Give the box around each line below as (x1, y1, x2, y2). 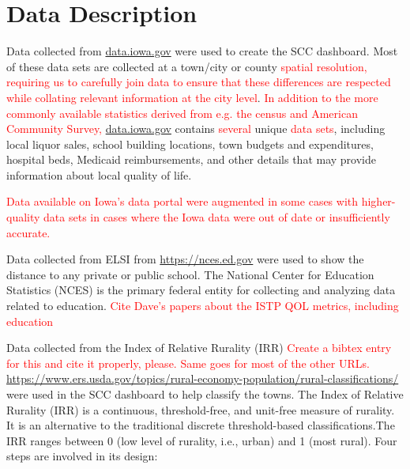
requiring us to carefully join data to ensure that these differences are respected (6, 74, 391, 90)
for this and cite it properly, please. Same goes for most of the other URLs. (6, 354, 370, 371)
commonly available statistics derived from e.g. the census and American (6, 104, 358, 121)
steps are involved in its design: (6, 448, 158, 464)
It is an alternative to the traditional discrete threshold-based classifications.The (6, 417, 395, 433)
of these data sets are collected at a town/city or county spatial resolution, (6, 58, 367, 74)
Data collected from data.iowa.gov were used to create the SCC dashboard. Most (6, 43, 398, 59)
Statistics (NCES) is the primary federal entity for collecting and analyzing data (6, 282, 396, 298)
